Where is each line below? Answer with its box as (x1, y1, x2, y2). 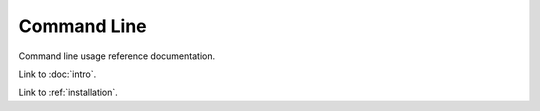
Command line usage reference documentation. (18, 50, 215, 62)
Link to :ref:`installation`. (18, 86, 119, 99)
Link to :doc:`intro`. (18, 68, 97, 80)
